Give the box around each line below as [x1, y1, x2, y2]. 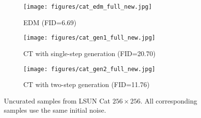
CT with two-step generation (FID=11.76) [23, 79, 150, 89]
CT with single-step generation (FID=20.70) [23, 48, 156, 58]
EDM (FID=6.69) [23, 17, 77, 27]
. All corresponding [140, 95, 198, 105]
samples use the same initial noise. [4, 105, 106, 115]
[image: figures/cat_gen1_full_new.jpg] [23, 34, 156, 42]
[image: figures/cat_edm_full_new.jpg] [23, 3, 152, 10]
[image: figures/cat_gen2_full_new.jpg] [23, 65, 156, 73]
